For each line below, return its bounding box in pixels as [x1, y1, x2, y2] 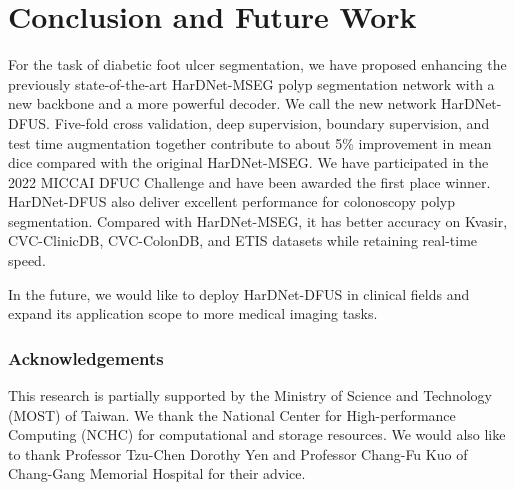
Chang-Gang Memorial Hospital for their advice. [8, 463, 306, 484]
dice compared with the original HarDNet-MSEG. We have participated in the [8, 152, 489, 173]
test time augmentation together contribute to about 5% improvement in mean [8, 132, 492, 153]
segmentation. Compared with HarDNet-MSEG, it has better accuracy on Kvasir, [8, 210, 508, 231]
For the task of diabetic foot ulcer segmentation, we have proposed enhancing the [8, 54, 507, 75]
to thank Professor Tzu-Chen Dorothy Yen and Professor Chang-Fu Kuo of [8, 443, 468, 464]
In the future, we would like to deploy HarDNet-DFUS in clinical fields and [8, 283, 470, 304]
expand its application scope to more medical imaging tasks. [8, 303, 378, 324]
